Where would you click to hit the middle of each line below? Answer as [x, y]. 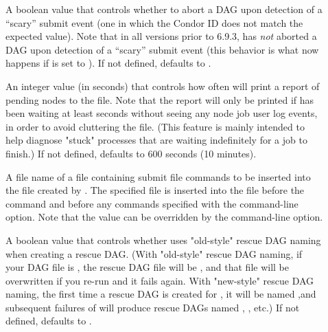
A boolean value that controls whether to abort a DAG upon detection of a [164, 9]
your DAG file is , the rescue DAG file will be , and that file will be [148, 267]
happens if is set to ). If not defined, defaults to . [108, 63]
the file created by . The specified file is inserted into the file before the [155, 190]
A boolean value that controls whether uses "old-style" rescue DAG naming [163, 240]
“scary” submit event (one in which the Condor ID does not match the [154, 22]
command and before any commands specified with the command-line [152, 203]
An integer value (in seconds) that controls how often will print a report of [163, 86]
